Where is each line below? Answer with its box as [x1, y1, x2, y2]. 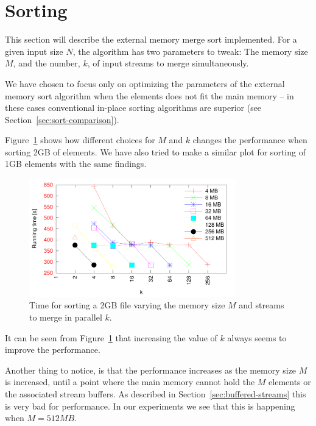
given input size [5, 44, 63, 57]
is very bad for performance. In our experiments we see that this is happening [5, 399, 295, 412]
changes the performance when [192, 133, 307, 146]
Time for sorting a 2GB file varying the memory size [29, 299, 225, 311]
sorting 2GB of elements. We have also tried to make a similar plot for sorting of [5, 145, 306, 158]
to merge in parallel [29, 311, 102, 324]
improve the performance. [5, 343, 100, 356]
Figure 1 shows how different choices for [5, 133, 155, 146]
